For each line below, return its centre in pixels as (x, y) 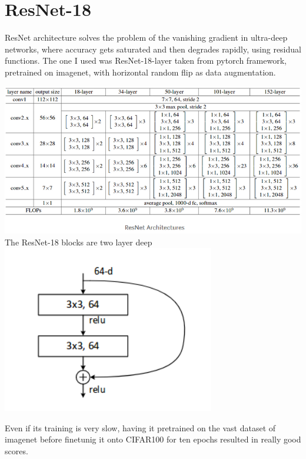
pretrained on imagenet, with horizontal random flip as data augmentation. (140, 72)
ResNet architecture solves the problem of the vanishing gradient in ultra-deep (146, 37)
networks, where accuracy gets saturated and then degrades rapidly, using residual (153, 49)
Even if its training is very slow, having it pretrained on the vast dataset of (140, 427)
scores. (16, 451)
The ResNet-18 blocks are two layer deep (79, 242)
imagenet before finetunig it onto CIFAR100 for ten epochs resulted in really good (153, 439)
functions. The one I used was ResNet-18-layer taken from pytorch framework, (146, 60)
